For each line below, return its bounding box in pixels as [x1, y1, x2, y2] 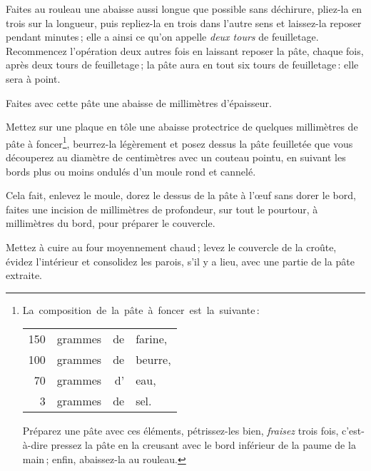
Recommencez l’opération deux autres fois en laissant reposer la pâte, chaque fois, [6, 43, 364, 58]
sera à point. [6, 71, 61, 86]
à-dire [22, 437, 48, 452]
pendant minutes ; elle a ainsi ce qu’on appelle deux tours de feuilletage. [6, 29, 319, 44]
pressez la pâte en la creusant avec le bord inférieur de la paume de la [51, 437, 356, 452]
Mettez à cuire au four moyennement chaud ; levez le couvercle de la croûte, [6, 239, 337, 254]
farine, [136, 330, 168, 348]
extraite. [6, 268, 42, 283]
